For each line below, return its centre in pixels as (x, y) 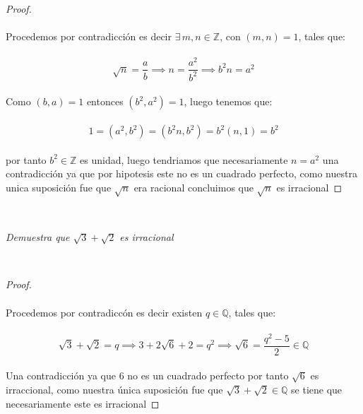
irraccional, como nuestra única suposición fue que (114, 390)
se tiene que (317, 390)
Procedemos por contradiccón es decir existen (104, 312)
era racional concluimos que (194, 187)
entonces (105, 101)
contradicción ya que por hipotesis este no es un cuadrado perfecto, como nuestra (181, 173)
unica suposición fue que (59, 187)
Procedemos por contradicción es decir (89, 36)
